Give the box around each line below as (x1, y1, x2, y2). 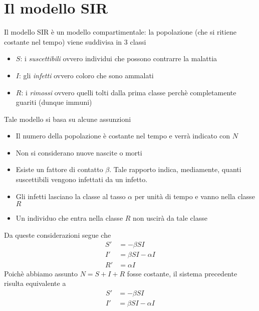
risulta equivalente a (4, 278, 66, 288)
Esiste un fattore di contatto (16, 164, 103, 175)
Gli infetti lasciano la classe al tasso (16, 191, 126, 201)
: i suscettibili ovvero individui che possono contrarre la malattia (20, 53, 217, 64)
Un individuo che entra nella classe (16, 213, 123, 223)
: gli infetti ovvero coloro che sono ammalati (19, 70, 154, 80)
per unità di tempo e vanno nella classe (134, 191, 255, 201)
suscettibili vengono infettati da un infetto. (16, 174, 148, 185)
